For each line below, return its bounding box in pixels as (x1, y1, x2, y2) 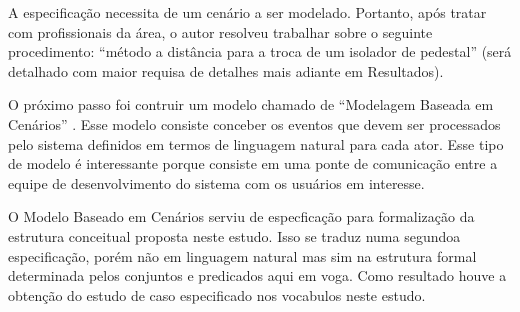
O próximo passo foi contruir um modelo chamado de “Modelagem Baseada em (8, 94, 494, 115)
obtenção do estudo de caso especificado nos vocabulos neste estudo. (8, 284, 426, 305)
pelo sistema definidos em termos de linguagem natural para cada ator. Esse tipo (8, 133, 504, 154)
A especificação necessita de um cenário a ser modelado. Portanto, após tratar (8, 2, 487, 22)
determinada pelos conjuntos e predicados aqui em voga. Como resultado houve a (8, 265, 507, 286)
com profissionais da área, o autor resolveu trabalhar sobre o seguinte (8, 21, 433, 42)
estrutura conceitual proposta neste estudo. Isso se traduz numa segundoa (8, 225, 461, 246)
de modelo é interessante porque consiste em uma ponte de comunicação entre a (8, 153, 498, 174)
